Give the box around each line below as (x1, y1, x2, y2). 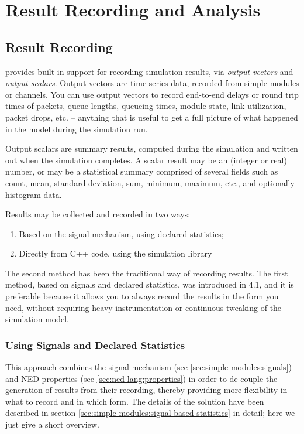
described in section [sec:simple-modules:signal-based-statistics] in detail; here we (5, 406, 295, 419)
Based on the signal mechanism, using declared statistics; (19, 227, 224, 240)
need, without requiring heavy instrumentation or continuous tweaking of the (5, 301, 282, 313)
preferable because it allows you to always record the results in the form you (5, 290, 279, 302)
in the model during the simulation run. (5, 122, 148, 135)
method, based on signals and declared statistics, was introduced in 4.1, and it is (5, 278, 294, 291)
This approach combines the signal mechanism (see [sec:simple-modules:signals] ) (5, 361, 292, 373)
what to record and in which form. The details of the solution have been (5, 395, 264, 407)
